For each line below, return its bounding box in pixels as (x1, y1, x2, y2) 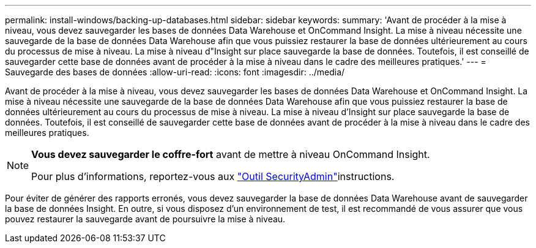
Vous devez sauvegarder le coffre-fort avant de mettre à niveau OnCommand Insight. (31, 148, 430, 160)
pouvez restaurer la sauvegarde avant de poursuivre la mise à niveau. (5, 214, 286, 224)
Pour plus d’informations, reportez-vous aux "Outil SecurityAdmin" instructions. (31, 170, 395, 182)
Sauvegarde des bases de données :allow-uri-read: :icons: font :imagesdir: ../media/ (5, 67, 345, 77)
